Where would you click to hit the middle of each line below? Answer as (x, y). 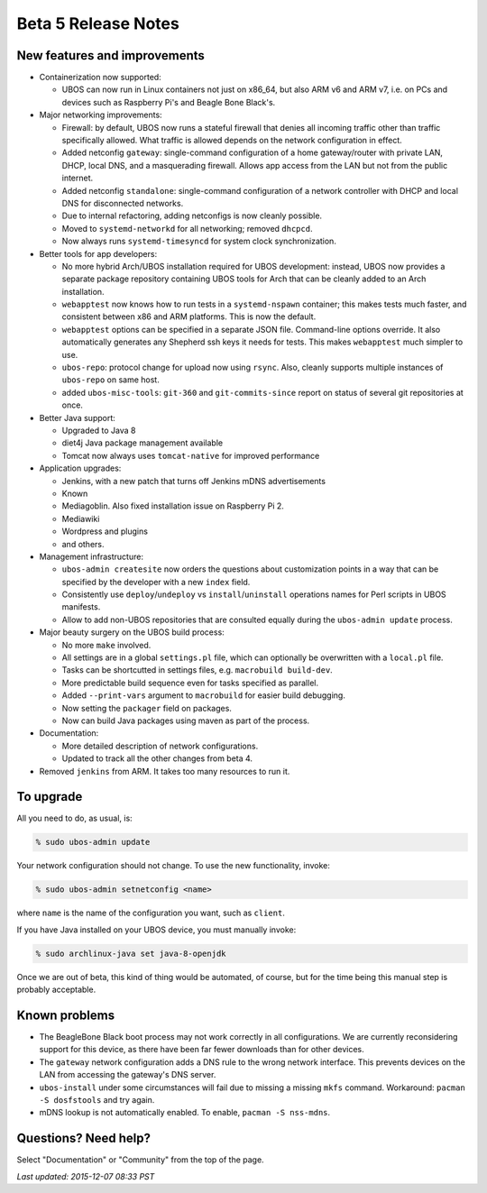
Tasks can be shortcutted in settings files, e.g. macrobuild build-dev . (197, 670)
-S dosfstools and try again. (97, 1100)
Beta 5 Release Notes (98, 23)
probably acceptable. (56, 990)
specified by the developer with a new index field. (156, 582)
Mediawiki (81, 518)
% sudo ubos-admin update (93, 842)
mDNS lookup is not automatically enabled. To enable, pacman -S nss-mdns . (185, 1113)
